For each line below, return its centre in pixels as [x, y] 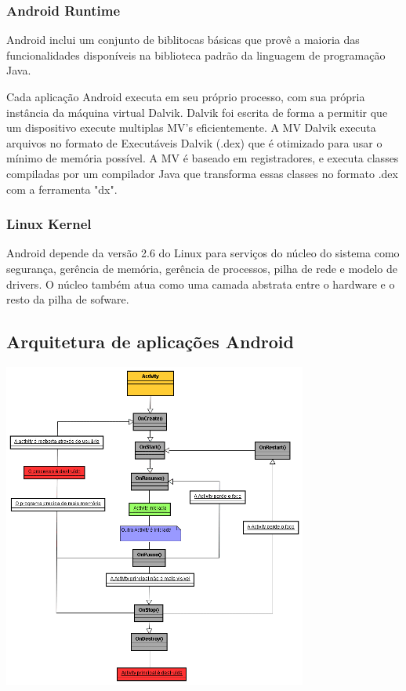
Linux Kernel [49, 224]
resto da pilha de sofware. [68, 299]
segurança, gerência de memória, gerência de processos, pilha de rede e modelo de [202, 268]
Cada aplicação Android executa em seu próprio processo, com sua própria [186, 96]
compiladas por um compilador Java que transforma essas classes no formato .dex [202, 173]
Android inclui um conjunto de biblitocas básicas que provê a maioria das [183, 40]
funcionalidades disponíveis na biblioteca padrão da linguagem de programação [196, 55]
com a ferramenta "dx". [62, 189]
